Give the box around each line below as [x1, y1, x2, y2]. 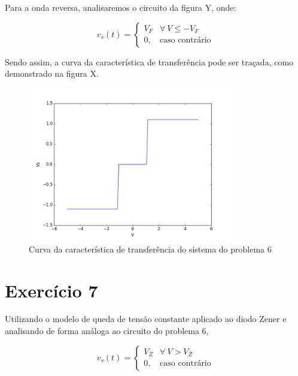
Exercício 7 [5, 278, 98, 302]
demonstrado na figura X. [5, 67, 99, 80]
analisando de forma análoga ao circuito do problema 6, [5, 324, 209, 337]
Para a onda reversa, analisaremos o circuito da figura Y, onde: [5, 1, 236, 13]
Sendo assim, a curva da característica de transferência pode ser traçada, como [5, 55, 294, 68]
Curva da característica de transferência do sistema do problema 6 [29, 242, 272, 255]
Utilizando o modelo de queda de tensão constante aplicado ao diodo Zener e [5, 312, 287, 325]
